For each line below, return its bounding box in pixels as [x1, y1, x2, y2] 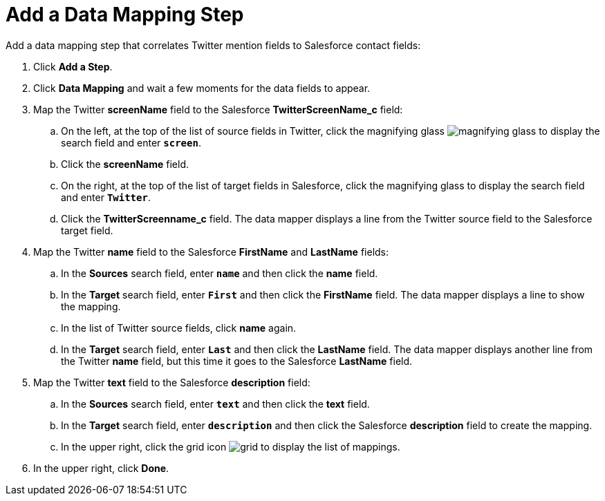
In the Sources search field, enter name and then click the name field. [61, 267, 378, 279]
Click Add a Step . [33, 60, 113, 73]
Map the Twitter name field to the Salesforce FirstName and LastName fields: [33, 245, 389, 258]
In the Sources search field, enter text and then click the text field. [61, 397, 370, 410]
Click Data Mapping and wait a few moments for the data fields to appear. [33, 82, 371, 94]
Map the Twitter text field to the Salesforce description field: [33, 376, 310, 388]
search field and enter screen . [61, 136, 201, 149]
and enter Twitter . [61, 191, 151, 203]
